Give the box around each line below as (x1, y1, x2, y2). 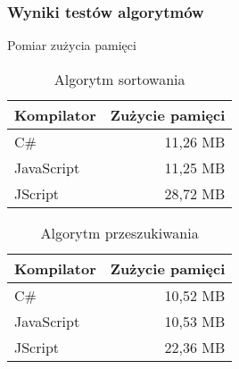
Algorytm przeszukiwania (40, 222, 199, 243)
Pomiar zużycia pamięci (7, 36, 136, 55)
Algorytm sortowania (54, 68, 185, 89)
